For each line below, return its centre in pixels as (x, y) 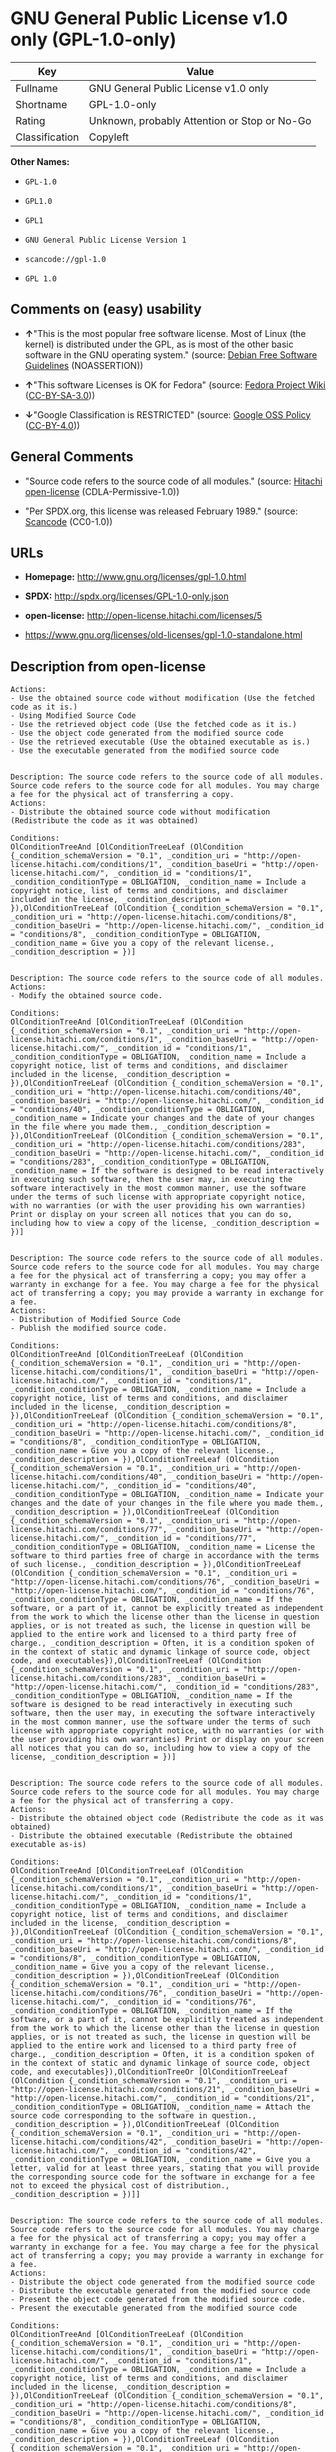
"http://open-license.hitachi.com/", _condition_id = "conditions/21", (162, 2098)
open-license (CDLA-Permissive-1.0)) (102, 491)
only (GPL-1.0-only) (93, 39)
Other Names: (40, 161)
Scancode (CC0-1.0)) (68, 521)
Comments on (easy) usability (106, 309)
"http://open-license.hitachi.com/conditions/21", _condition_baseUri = (165, 2090)
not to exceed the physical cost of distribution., (120, 2186)
